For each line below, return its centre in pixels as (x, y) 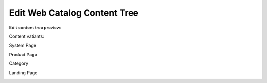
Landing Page (23, 72)
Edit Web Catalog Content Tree (74, 13)
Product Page (23, 55)
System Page (23, 45)
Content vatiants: (26, 36)
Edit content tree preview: (35, 28)
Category (19, 63)
